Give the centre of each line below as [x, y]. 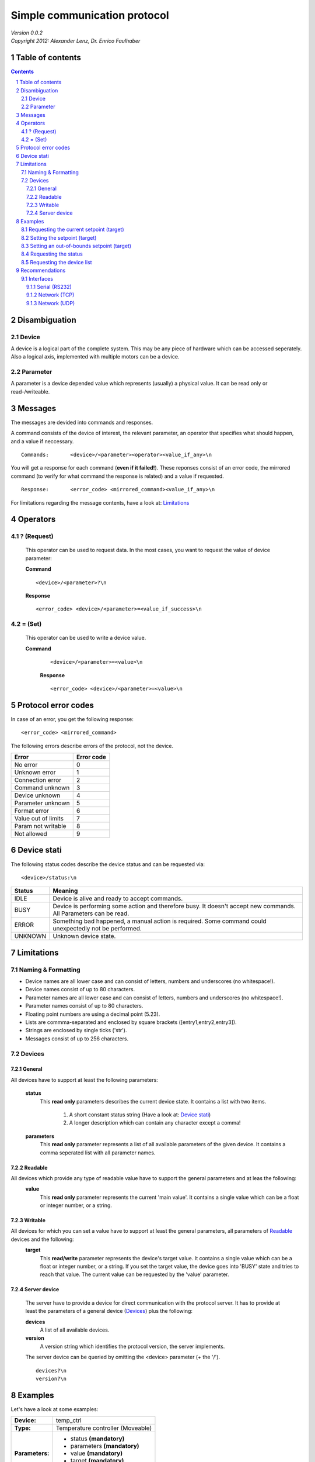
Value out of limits [39, 819]
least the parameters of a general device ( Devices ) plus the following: [109, 1311]
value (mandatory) [96, 1453]
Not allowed [31, 834]
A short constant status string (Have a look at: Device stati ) [140, 1115]
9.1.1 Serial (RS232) [49, 287]
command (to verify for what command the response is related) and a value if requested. [117, 476]
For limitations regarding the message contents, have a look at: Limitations [100, 502]
